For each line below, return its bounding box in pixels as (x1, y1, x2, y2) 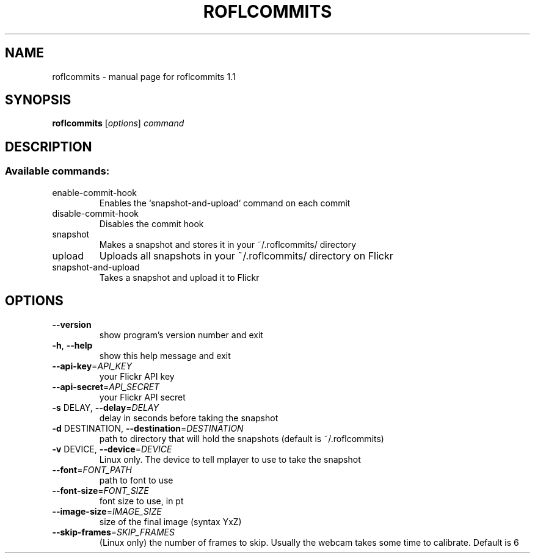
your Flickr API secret (99, 391, 186, 402)
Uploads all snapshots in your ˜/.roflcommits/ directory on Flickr (99, 249, 393, 262)
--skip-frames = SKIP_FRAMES (52, 526, 175, 537)
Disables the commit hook (99, 218, 204, 229)
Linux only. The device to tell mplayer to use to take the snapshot (99, 454, 361, 465)
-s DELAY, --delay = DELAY (52, 402, 159, 413)
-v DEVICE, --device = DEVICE (52, 443, 172, 454)
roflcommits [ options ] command (52, 118, 184, 129)
